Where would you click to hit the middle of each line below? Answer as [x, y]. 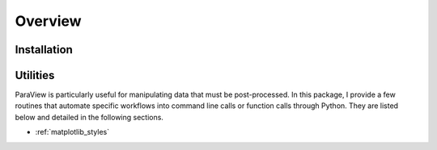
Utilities [35, 75]
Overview [48, 21]
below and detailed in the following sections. [89, 117]
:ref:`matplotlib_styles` [72, 132]
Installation [44, 50]
